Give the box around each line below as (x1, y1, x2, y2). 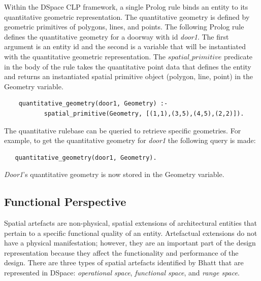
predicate (224, 51, 253, 61)
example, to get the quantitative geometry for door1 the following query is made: (4, 135, 256, 146)
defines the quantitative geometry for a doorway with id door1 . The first (4, 31, 229, 42)
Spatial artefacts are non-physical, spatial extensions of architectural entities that (4, 218, 257, 228)
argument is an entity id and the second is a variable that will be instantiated (4, 41, 246, 52)
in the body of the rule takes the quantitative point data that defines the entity (4, 61, 251, 72)
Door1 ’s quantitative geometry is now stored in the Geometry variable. (4, 169, 224, 180)
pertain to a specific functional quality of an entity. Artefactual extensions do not (4, 227, 257, 238)
